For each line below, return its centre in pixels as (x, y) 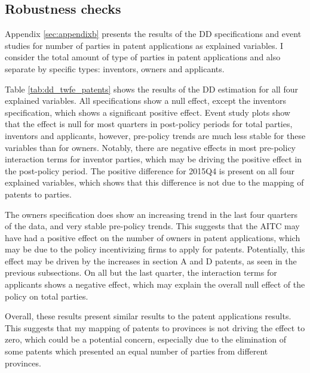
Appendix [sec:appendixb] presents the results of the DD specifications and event (153, 34)
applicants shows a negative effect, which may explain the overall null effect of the (155, 284)
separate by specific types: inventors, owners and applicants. (115, 68)
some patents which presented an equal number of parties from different (136, 351)
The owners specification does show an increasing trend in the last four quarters (151, 214)
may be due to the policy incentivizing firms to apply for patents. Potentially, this (155, 249)
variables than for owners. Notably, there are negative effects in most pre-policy (151, 147)
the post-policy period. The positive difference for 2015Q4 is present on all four (150, 170)
